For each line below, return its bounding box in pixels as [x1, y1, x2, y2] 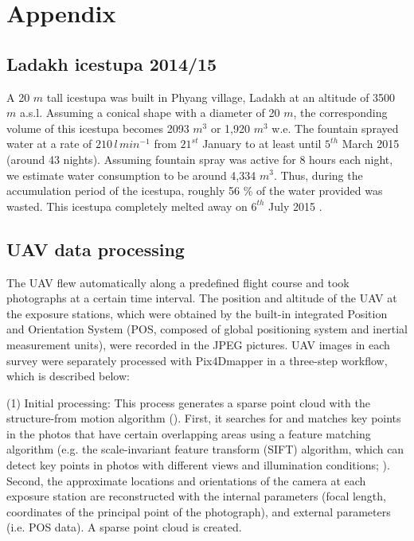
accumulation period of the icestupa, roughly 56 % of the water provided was [6, 182, 383, 199]
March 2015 [342, 135, 400, 152]
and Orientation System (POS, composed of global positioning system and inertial [6, 321, 408, 337]
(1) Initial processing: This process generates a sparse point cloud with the [6, 394, 370, 411]
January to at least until [202, 135, 322, 152]
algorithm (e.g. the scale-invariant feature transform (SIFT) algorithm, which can [6, 441, 404, 457]
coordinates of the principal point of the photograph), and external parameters [6, 503, 391, 520]
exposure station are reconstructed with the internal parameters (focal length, [6, 488, 386, 504]
